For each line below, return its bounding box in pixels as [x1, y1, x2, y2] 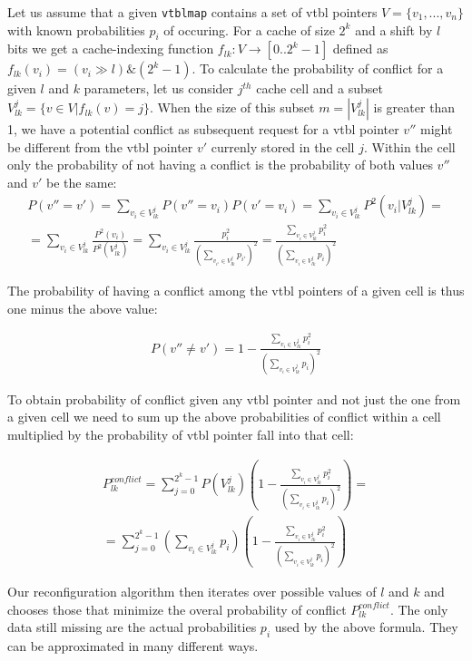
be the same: [46, 172, 117, 191]
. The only [389, 599, 448, 618]
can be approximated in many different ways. [7, 637, 259, 656]
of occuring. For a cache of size [163, 20, 335, 39]
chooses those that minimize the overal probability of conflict [7, 599, 347, 618]
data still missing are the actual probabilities [7, 617, 257, 637]
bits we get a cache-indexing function [7, 39, 214, 58]
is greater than [373, 98, 456, 117]
